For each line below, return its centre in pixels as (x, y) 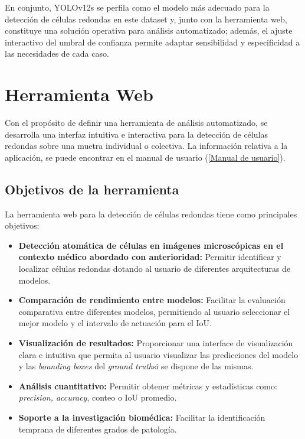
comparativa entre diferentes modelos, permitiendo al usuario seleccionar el (154, 311)
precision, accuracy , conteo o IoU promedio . (98, 397)
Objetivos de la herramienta (92, 189)
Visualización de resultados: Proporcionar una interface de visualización (156, 343)
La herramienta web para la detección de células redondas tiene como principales (151, 214)
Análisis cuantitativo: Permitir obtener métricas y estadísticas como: (148, 386)
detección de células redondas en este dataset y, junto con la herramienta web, (146, 19)
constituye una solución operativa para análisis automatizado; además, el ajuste (149, 30)
